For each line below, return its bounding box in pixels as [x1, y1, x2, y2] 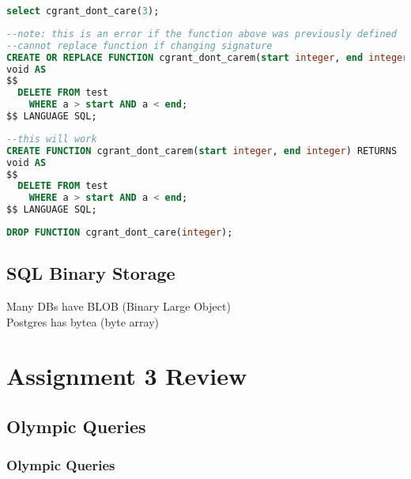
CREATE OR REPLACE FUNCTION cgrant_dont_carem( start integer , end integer [6, 51, 409, 63]
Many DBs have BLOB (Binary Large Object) [6, 298, 231, 315]
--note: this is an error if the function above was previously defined [6, 28, 397, 40]
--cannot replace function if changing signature [6, 40, 273, 51]
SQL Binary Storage [6, 261, 175, 285]
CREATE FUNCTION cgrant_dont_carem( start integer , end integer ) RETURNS [6, 145, 398, 157]
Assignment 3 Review [6, 360, 247, 392]
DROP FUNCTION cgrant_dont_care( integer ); [6, 227, 233, 238]
